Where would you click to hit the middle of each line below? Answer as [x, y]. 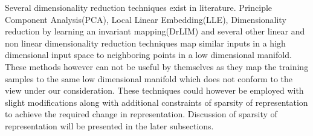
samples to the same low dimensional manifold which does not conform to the [149, 78]
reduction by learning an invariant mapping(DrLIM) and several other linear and [155, 31]
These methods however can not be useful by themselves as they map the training [157, 66]
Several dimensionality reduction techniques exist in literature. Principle [139, 7]
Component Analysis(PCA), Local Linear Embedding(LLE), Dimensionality [146, 19]
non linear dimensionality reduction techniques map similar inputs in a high [145, 43]
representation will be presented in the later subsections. [109, 125]
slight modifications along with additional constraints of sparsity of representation [156, 102]
